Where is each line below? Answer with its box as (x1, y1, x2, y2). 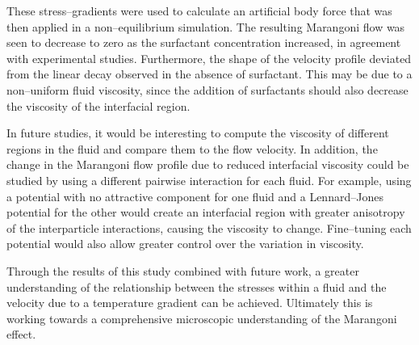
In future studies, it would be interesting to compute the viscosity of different (6, 124, 389, 141)
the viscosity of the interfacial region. (6, 97, 191, 114)
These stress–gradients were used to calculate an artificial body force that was (6, 2, 392, 19)
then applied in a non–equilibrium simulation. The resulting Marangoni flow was (6, 18, 405, 35)
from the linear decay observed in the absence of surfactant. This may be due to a (6, 65, 413, 82)
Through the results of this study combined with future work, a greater (6, 262, 359, 279)
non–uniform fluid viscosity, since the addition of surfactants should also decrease (6, 81, 409, 98)
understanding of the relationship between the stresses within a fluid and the (6, 278, 387, 295)
